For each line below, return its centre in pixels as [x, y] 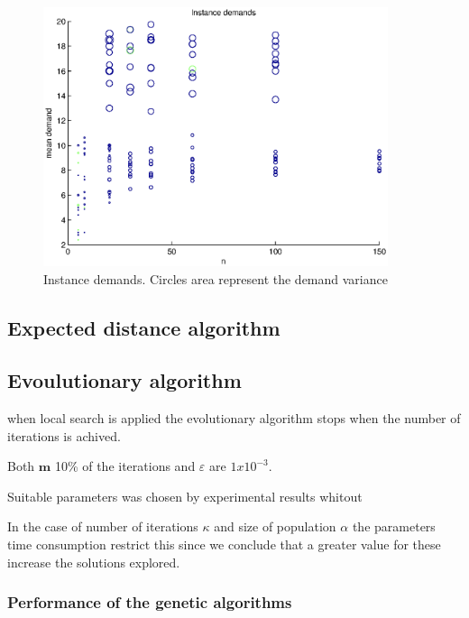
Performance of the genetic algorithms [150, 602]
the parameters [394, 526]
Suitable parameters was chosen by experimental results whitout [185, 496]
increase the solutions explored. [94, 562]
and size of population [275, 526]
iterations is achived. [64, 435]
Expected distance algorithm [144, 327]
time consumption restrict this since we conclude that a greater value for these [224, 544]
